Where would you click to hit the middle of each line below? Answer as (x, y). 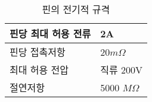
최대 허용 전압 (39, 70)
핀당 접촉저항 (38, 52)
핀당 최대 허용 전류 (50, 34)
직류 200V (121, 70)
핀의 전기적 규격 (76, 9)
